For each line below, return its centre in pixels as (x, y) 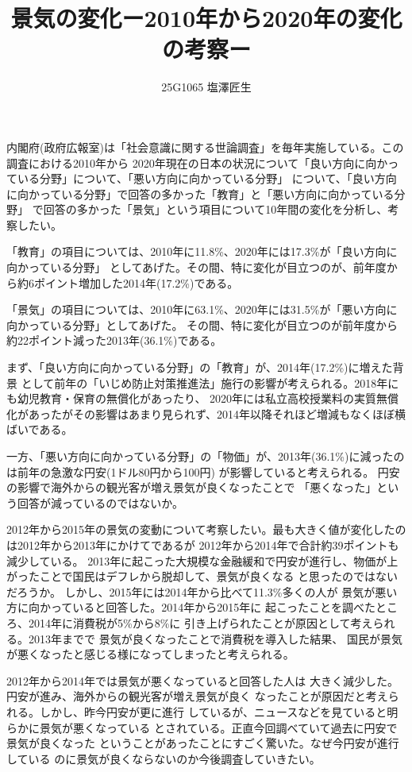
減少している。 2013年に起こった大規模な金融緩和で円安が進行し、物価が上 (202, 560)
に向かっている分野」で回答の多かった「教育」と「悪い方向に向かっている (200, 193)
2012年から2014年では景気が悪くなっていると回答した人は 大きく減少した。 (202, 680)
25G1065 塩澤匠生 (206, 87)
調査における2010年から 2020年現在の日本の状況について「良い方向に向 (192, 162)
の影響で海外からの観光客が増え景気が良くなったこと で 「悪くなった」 (192, 487)
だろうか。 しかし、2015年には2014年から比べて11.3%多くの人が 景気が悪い (202, 591)
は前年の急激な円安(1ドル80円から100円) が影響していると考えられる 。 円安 (203, 471)
